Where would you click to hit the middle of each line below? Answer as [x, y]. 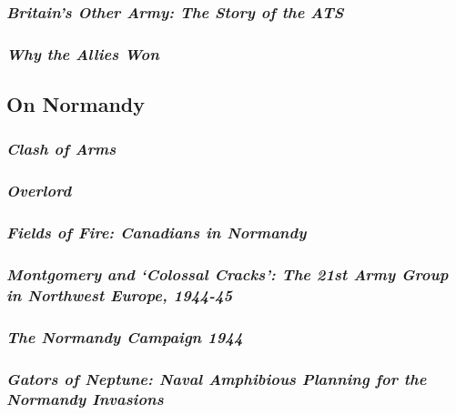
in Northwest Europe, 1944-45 [120, 294]
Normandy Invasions [85, 399]
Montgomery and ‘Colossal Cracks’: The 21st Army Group [228, 273]
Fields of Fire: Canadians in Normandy [157, 233]
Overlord [39, 191]
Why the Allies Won [83, 53]
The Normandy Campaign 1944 [125, 336]
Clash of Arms [61, 149]
